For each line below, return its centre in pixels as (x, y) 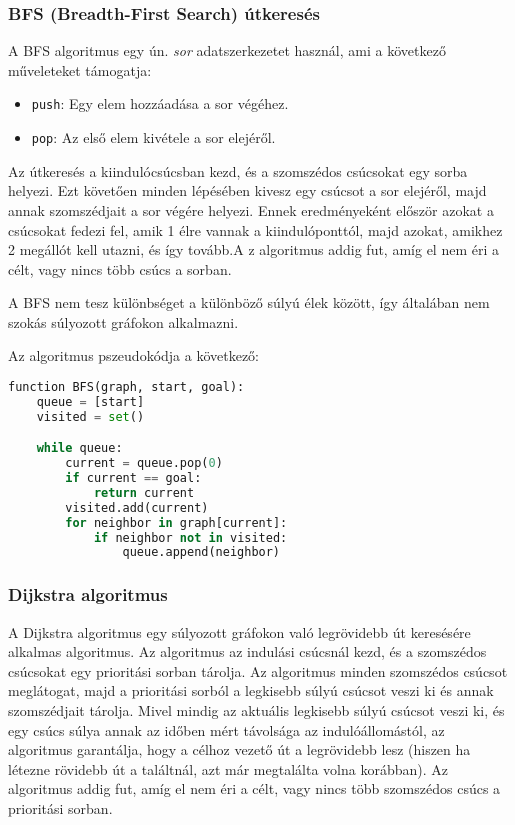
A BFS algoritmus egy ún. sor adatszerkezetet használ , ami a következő (227, 50)
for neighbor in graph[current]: (176, 522)
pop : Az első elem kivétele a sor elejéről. (153, 137)
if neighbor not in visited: (190, 537)
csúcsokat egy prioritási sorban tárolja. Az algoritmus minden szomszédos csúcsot (258, 670)
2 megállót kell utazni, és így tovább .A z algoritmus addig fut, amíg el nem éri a (253, 249)
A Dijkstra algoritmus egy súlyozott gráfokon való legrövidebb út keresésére (239, 631)
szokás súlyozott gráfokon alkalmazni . (123, 321)
